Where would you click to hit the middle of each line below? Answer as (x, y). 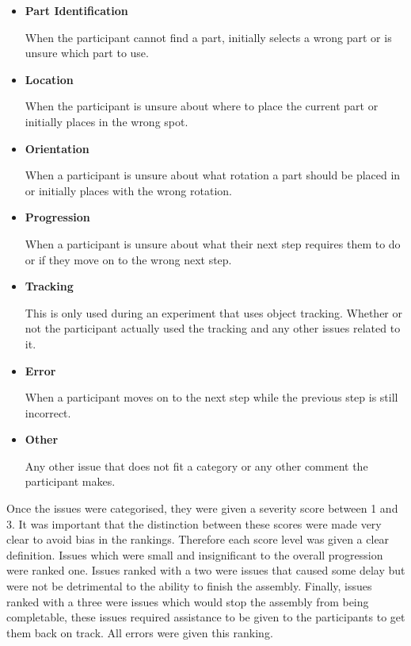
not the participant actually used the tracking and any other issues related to (213, 328)
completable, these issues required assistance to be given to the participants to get (206, 617)
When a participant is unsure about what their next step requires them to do (213, 243)
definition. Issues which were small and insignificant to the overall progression (195, 554)
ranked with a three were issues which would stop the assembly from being (188, 601)
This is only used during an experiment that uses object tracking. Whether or (214, 312)
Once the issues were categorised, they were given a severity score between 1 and (202, 508)
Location (49, 79)
